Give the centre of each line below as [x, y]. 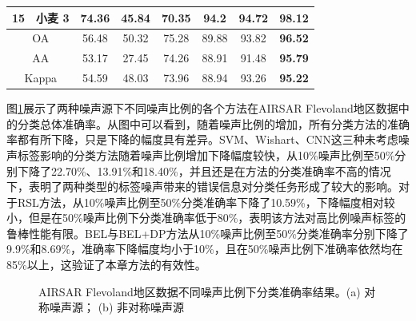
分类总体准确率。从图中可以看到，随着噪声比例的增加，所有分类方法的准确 [213, 123]
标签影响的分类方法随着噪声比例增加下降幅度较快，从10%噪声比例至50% [206, 155]
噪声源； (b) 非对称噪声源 [116, 307]
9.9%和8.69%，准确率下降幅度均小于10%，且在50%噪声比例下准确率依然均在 [205, 249]
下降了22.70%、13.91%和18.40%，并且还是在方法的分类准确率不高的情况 [204, 170]
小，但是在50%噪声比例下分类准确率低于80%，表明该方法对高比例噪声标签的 [206, 218]
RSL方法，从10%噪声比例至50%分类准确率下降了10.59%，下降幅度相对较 [206, 202]
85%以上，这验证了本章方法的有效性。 [106, 265]
